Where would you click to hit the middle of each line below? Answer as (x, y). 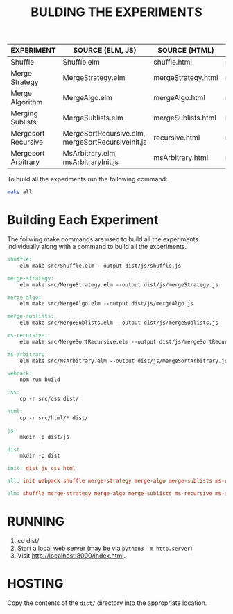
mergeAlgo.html (180, 98)
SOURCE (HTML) (186, 51)
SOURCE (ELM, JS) (105, 51)
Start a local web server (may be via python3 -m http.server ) (105, 548)
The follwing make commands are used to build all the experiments (103, 239)
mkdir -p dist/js (45, 437)
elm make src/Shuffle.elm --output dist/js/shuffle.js (101, 266)
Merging (24, 113)
